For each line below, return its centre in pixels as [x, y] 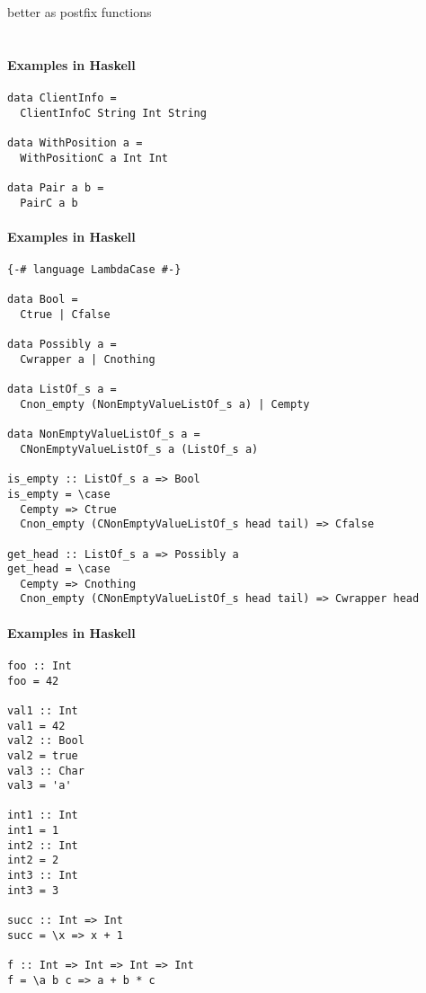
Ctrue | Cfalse [65, 315]
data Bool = [43, 300]
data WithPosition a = [75, 142]
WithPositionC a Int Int [94, 158]
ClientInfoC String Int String [113, 113]
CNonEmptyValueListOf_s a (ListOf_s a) [139, 449]
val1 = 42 [36, 726]
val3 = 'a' [40, 786]
